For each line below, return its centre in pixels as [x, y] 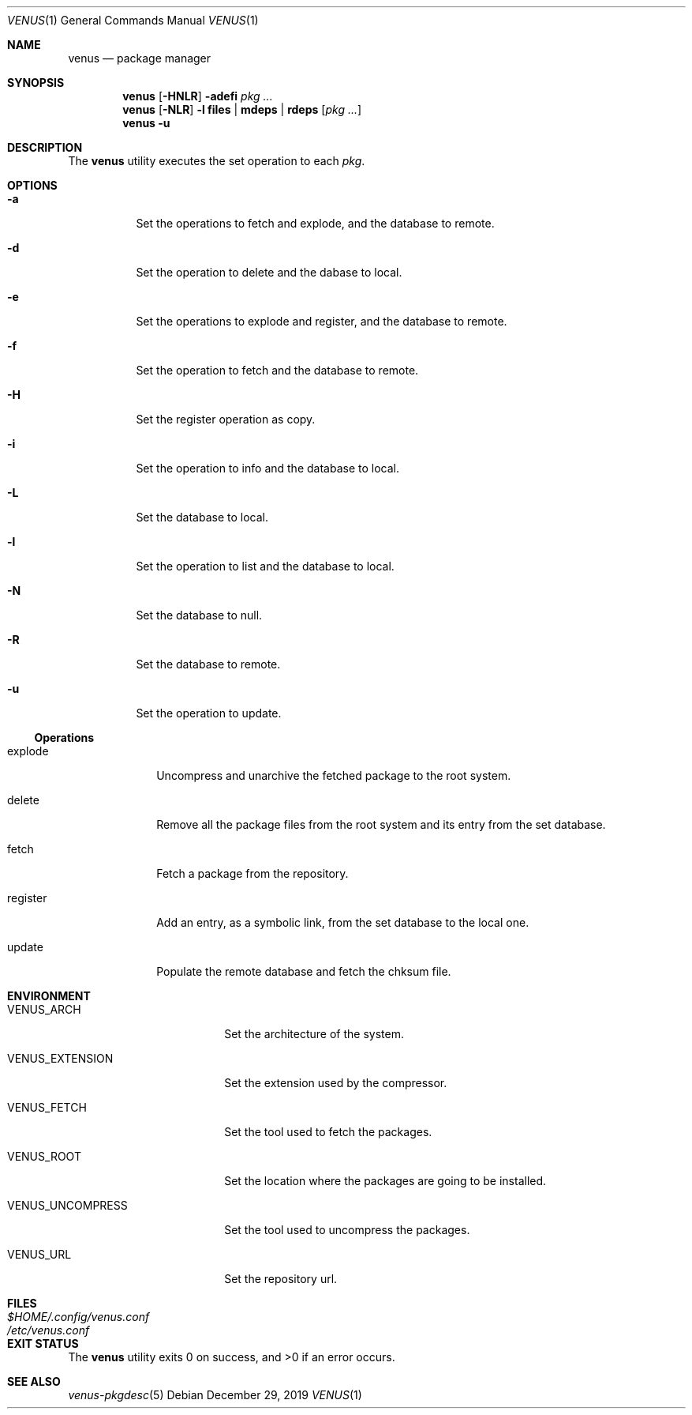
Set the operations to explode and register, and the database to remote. [322, 321]
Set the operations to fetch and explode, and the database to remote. [315, 223]
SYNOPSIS [36, 83]
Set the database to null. [199, 615]
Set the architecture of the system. [314, 1034]
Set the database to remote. [208, 664]
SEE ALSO [34, 1381]
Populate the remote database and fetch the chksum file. [304, 971]
